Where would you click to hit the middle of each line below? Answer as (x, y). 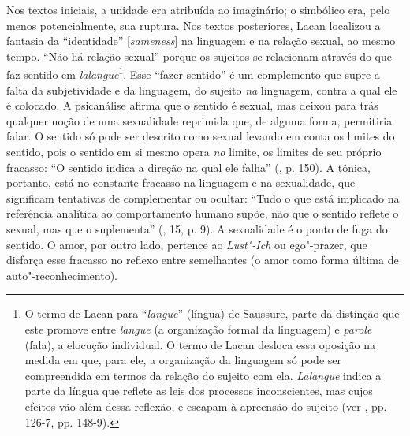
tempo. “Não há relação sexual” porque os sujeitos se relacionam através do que (199, 56)
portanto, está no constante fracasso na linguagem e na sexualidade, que (181, 183)
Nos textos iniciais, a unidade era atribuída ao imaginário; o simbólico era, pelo (198, 9)
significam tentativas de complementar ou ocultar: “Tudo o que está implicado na (203, 198)
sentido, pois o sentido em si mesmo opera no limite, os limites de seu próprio (194, 151)
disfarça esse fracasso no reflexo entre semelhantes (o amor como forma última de (203, 260)
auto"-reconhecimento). (62, 275)
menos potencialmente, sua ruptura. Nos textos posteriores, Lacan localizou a (194, 25)
